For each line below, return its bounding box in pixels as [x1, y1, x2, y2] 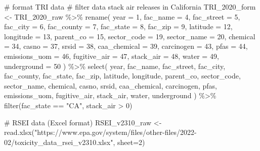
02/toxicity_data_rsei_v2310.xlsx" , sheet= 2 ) [4, 136, 145, 147]
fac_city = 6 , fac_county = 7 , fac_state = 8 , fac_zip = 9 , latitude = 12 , [4, 21, 233, 32]
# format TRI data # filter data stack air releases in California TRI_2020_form [4, 2, 256, 12]
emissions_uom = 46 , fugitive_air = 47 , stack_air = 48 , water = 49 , [4, 50, 219, 61]
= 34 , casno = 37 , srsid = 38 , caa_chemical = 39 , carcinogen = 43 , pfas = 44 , [4, 41, 248, 51]
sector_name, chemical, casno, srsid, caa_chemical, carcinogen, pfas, [4, 80, 217, 91]
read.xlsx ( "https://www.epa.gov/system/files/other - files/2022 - [4, 127, 197, 137]
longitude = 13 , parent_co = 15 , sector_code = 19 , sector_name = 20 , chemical [4, 31, 255, 41]
